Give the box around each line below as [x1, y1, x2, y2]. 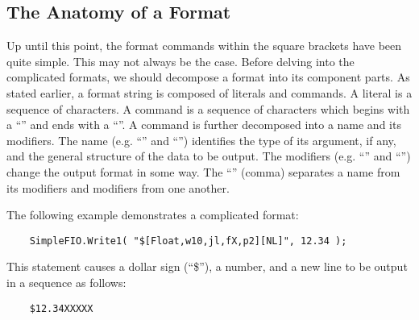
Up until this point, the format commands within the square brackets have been [6, 37, 402, 54]
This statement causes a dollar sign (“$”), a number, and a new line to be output [6, 258, 408, 275]
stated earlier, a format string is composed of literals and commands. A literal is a [6, 84, 413, 101]
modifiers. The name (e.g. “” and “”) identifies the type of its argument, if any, [6, 131, 396, 148]
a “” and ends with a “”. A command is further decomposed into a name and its [6, 116, 401, 133]
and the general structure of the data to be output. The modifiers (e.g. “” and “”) [6, 148, 411, 164]
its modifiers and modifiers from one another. [6, 179, 230, 196]
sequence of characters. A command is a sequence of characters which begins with [6, 100, 410, 117]
